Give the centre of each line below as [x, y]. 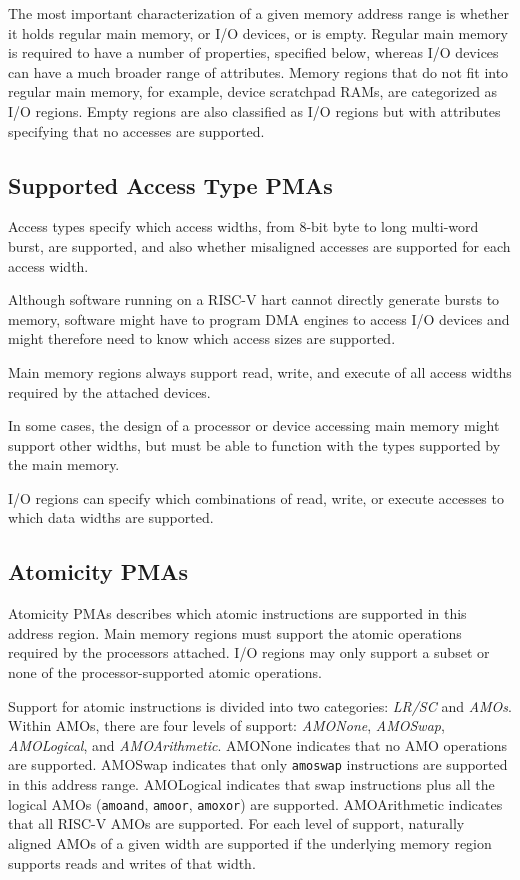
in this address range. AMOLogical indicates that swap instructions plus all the [251, 784]
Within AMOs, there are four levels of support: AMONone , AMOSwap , [226, 725]
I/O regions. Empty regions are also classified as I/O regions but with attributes [254, 110]
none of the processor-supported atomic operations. [165, 672]
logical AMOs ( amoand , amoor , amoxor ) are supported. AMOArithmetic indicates [255, 803]
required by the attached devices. [109, 391]
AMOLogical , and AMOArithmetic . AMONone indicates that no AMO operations [258, 744]
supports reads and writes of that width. [132, 862]
